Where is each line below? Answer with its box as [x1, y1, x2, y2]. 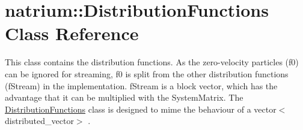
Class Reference [5, 21, 139, 46]
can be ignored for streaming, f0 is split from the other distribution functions [5, 67, 289, 80]
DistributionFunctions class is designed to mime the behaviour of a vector [5, 102, 277, 115]
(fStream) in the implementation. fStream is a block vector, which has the [5, 79, 278, 92]
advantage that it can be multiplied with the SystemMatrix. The [5, 91, 243, 104]
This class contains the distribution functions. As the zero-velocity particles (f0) [5, 56, 299, 68]
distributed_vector [5, 114, 74, 127]
